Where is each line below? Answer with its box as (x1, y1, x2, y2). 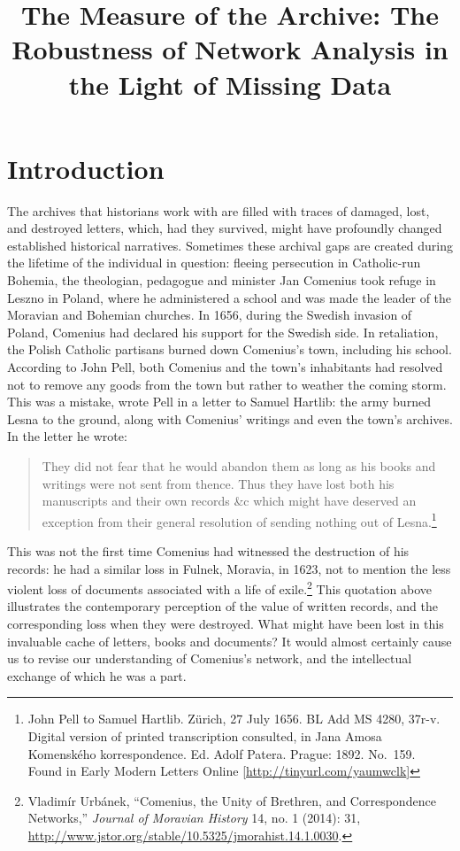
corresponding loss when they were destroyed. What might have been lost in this (7, 615, 444, 633)
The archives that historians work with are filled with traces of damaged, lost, (7, 201, 430, 220)
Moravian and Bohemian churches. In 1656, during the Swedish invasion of (7, 306, 412, 324)
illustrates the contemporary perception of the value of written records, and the (7, 597, 439, 615)
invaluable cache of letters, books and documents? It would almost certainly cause (7, 631, 452, 650)
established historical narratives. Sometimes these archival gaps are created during (7, 236, 454, 254)
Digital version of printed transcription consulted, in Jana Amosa (27, 727, 382, 746)
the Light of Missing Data (68, 66, 392, 102)
